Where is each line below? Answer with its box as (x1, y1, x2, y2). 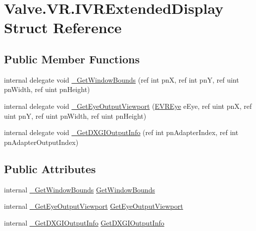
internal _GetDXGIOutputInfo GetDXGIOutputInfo (4, 217, 164, 228)
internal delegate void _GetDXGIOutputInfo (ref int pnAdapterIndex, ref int (4, 127, 239, 138)
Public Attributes (4, 161, 96, 176)
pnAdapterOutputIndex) (4, 137, 79, 147)
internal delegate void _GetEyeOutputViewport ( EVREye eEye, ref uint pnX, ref (4, 100, 252, 111)
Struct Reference (4, 17, 122, 38)
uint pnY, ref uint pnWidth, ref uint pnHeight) (4, 110, 147, 121)
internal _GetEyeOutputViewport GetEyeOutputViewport (4, 201, 183, 211)
